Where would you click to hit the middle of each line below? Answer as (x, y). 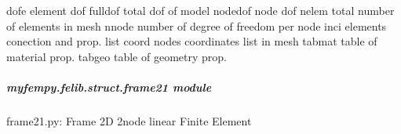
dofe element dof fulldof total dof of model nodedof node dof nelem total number (200, 10)
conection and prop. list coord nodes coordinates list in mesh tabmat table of (192, 41)
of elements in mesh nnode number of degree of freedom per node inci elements (197, 25)
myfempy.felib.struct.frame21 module (109, 87)
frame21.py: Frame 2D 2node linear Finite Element (129, 120)
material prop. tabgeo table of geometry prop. (117, 56)
